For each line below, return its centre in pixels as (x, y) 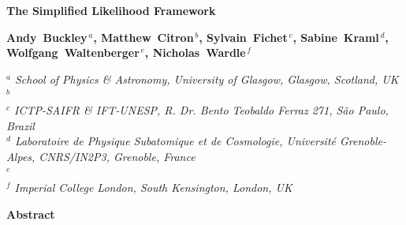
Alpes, (21, 156)
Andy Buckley (47, 37)
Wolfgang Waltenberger (73, 52)
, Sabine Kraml (336, 37)
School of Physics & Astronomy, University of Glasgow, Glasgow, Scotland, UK (207, 79)
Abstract (31, 214)
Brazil (20, 125)
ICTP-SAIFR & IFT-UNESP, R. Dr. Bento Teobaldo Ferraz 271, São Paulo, (201, 109)
